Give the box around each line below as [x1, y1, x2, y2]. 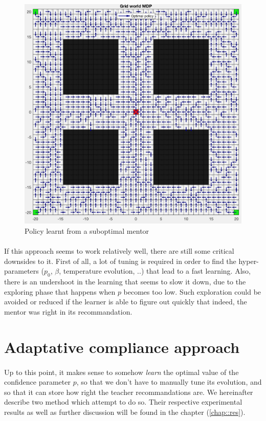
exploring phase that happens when [4, 286, 116, 297]
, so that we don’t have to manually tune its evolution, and [76, 376, 262, 387]
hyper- [238, 255, 259, 266]
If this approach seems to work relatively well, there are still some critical [4, 246, 234, 256]
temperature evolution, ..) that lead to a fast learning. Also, [63, 265, 251, 276]
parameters [4, 265, 39, 276]
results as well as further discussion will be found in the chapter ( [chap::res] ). [4, 406, 246, 417]
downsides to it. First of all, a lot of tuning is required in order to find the [4, 255, 236, 266]
